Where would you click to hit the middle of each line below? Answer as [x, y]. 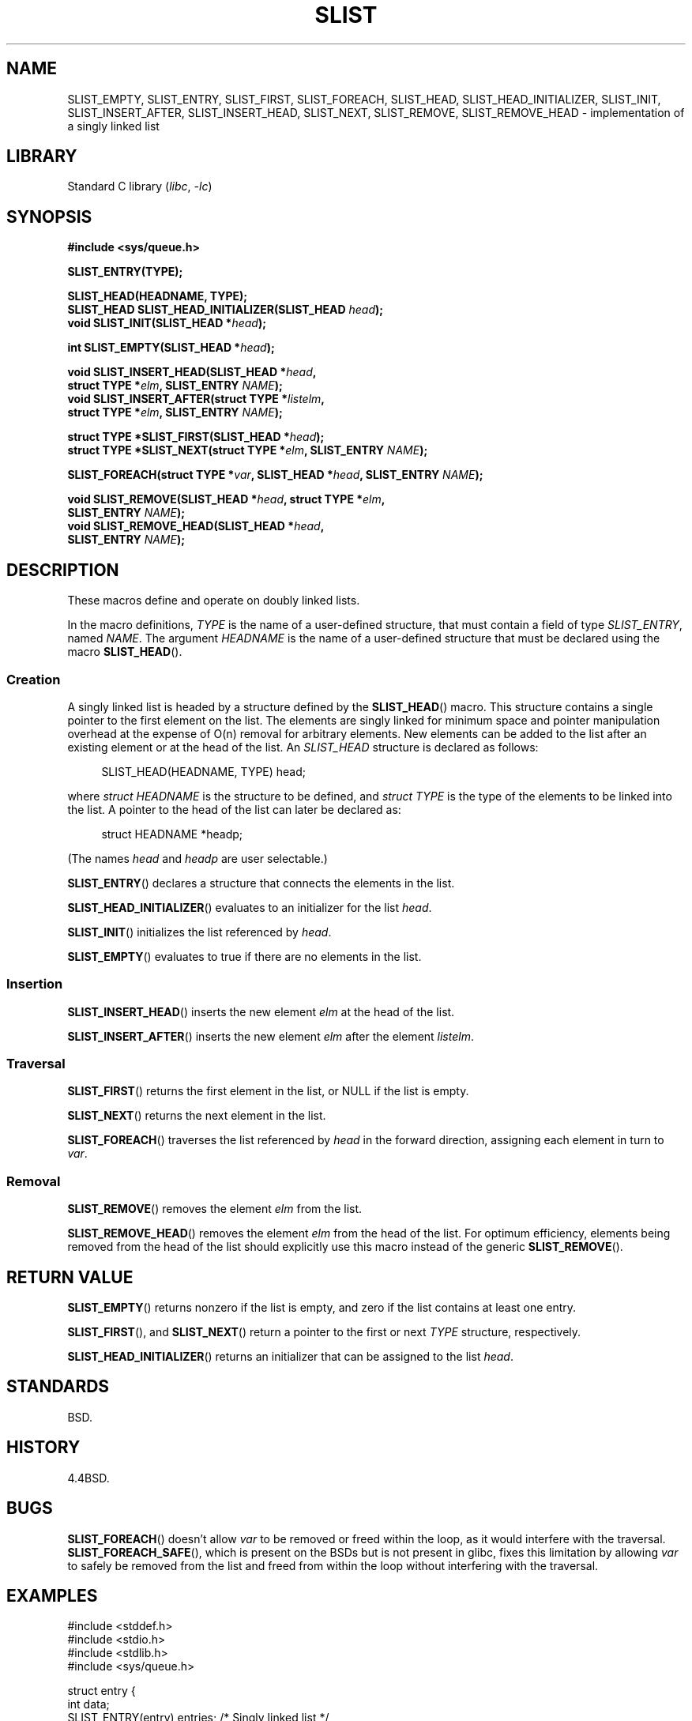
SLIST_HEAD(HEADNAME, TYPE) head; [204, 771]
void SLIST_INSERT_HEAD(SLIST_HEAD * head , [192, 372]
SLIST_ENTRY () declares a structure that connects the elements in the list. [261, 883]
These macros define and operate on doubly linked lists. [214, 601]
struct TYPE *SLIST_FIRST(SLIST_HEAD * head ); [196, 437]
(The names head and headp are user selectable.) [197, 858]
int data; [88, 1704]
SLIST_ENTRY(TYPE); [125, 272]
